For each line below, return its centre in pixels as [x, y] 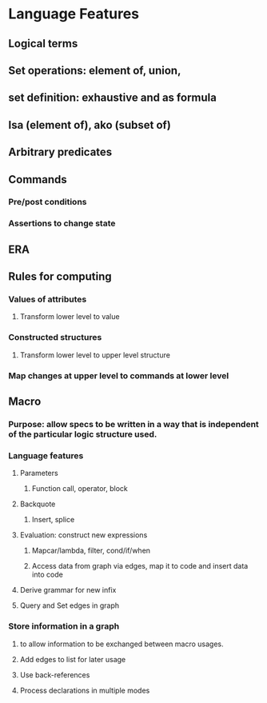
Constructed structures [55, 338]
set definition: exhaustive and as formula [113, 98]
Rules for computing [60, 277]
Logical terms [43, 44]
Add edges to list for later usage [73, 659]
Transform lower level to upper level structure [95, 355]
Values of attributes [48, 299]
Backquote [38, 504]
